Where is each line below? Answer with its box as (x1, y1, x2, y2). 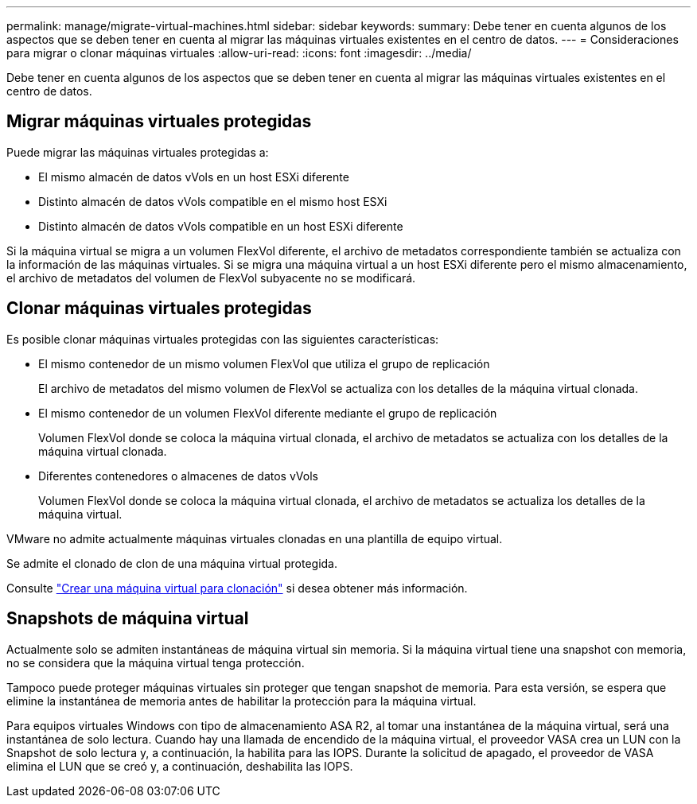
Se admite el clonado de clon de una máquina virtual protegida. (6, 556, 337, 570)
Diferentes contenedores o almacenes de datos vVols (38, 468, 318, 483)
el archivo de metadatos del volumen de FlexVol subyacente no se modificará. (6, 270, 416, 285)
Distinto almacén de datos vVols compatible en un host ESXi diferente (38, 219, 403, 233)
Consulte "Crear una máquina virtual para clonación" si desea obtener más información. (6, 581, 468, 595)
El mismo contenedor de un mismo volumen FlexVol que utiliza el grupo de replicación (38, 356, 490, 371)
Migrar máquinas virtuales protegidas (6, 111, 312, 132)
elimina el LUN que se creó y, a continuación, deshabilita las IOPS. (6, 759, 353, 773)
